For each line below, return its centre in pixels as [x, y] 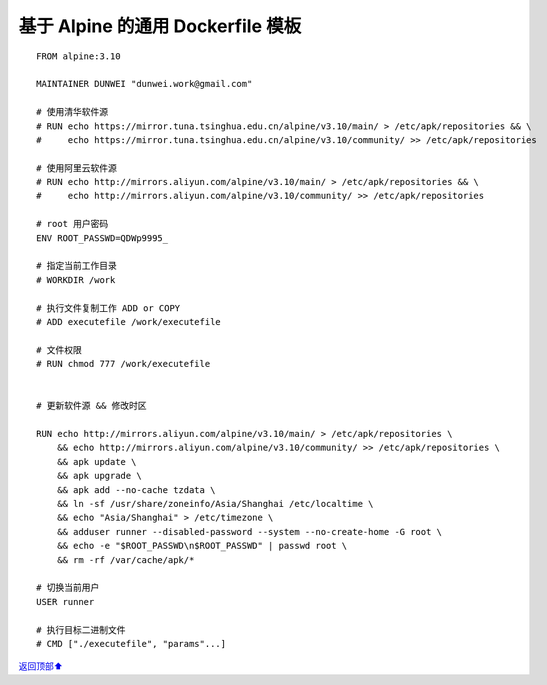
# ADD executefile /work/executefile [129, 321]
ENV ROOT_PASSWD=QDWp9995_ [102, 238]
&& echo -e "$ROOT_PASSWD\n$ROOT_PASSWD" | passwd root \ [202, 546]
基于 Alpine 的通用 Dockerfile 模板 [160, 26]
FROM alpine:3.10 [78, 56]
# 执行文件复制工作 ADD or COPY [108, 308]
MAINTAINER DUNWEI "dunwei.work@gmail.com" [144, 84]
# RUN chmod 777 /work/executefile [123, 364]
